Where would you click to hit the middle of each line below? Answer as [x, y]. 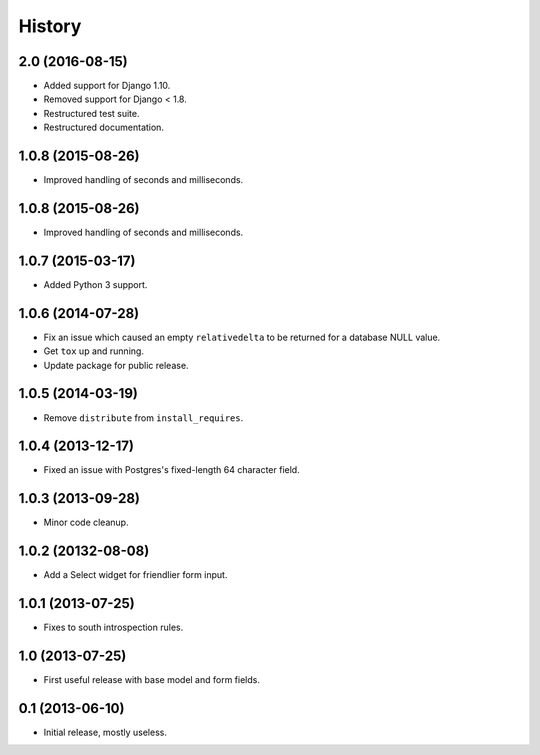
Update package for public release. [116, 365]
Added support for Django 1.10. [107, 86]
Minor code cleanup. [86, 522]
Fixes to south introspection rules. [113, 627]
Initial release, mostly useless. [105, 732]
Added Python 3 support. [95, 284]
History [50, 26]
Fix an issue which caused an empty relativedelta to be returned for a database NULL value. [242, 337]
